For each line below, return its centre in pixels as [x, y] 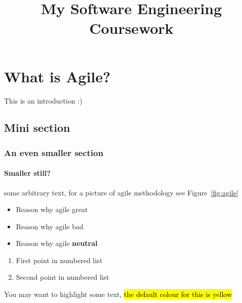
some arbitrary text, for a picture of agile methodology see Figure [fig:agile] [121, 192]
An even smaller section [54, 152]
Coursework [131, 28]
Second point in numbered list [62, 277]
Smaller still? [28, 173]
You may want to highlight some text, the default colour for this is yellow [118, 294]
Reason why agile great [52, 209]
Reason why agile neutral [57, 243]
